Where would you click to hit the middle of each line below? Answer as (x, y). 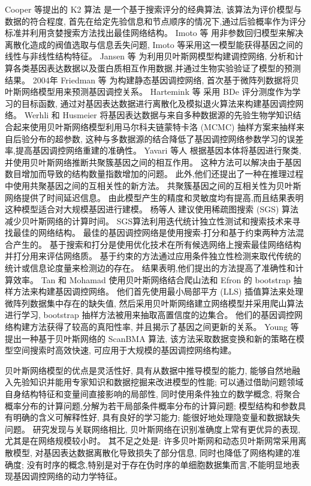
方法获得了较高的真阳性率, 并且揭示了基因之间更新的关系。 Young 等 (164, 327)
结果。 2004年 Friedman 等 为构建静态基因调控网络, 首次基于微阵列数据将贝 (152, 79)
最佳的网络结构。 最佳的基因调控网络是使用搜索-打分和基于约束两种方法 (154, 232)
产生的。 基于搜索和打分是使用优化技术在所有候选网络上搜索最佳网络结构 (157, 244)
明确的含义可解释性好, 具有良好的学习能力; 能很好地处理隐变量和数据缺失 (157, 417)
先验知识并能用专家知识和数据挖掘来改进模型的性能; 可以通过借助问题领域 (158, 382)
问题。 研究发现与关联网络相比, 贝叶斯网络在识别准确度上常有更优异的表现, (153, 429)
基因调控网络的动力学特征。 (67, 476)
